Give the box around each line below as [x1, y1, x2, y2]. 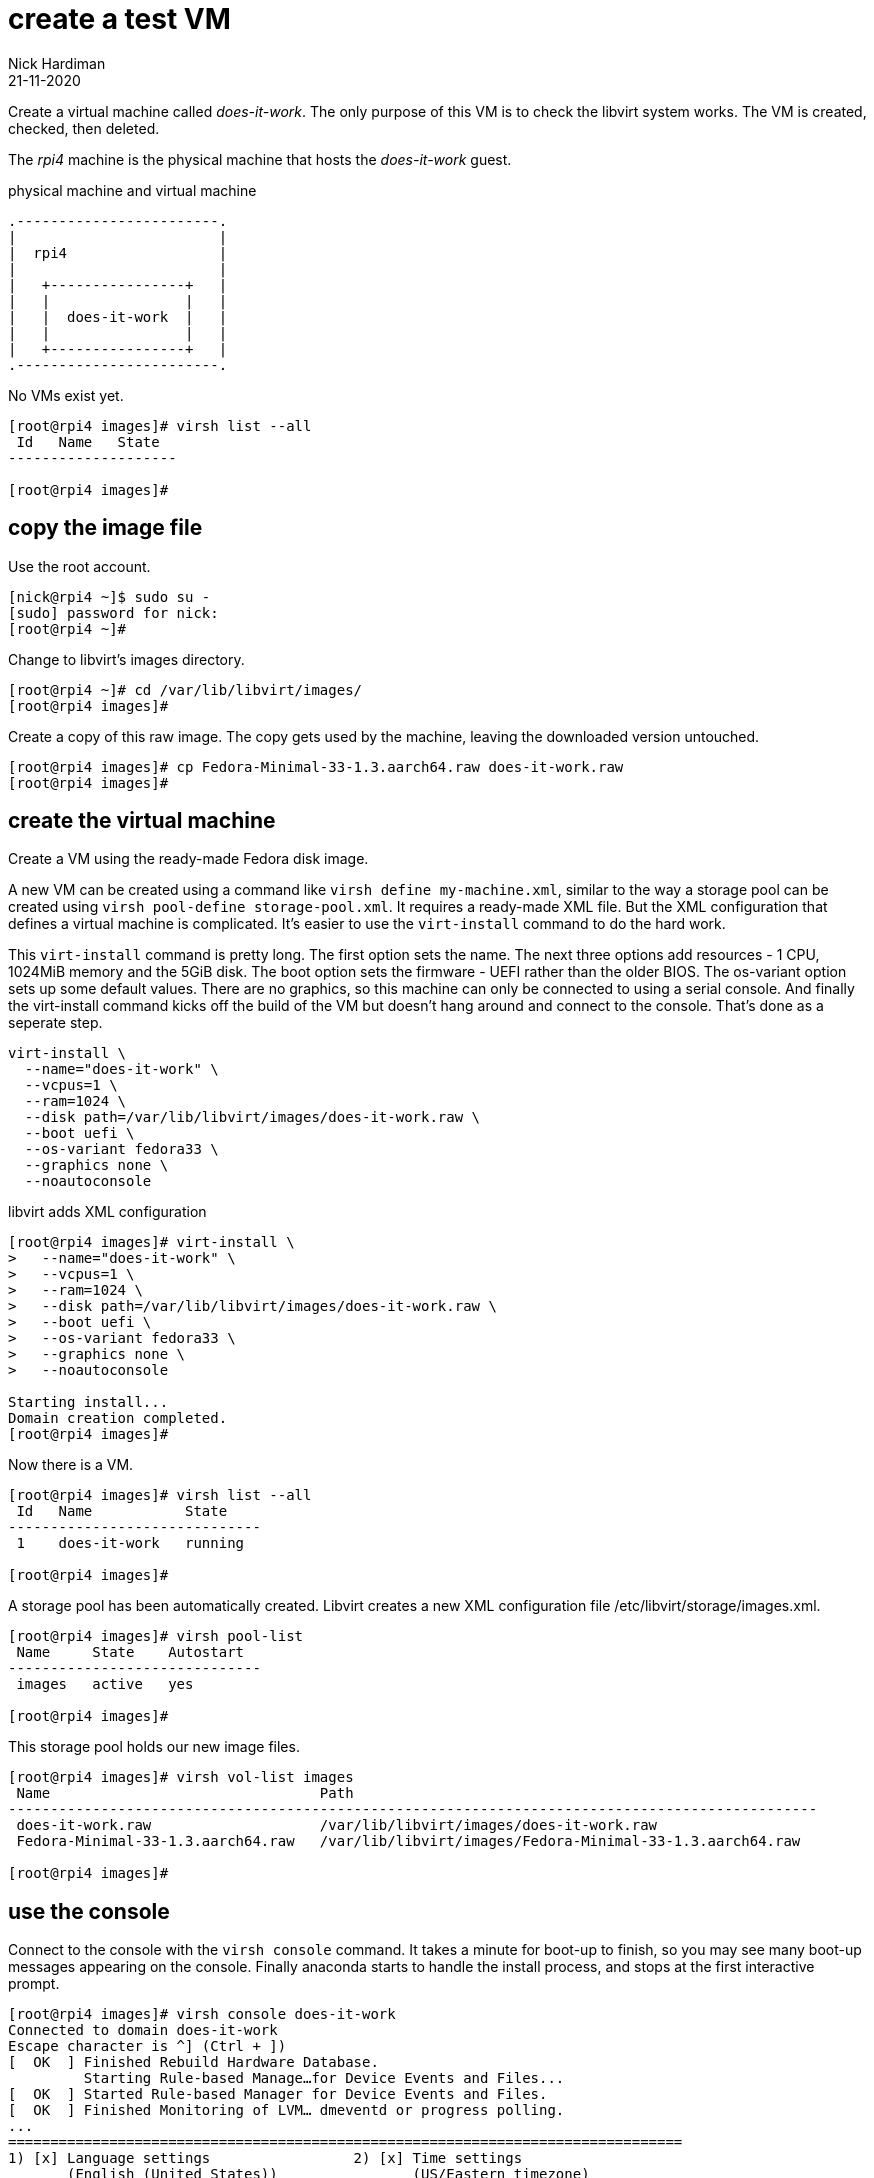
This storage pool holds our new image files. [8, 1738, 300, 1756]
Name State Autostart [16, 1644, 245, 1661]
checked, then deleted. [8, 119, 160, 137]
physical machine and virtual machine [8, 181, 257, 199]
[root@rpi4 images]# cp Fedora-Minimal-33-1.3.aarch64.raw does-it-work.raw [8, 758, 624, 775]
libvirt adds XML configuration [8, 1203, 207, 1221]
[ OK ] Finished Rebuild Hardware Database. [8, 2054, 379, 2071]
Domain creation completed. [8, 1410, 228, 1427]
